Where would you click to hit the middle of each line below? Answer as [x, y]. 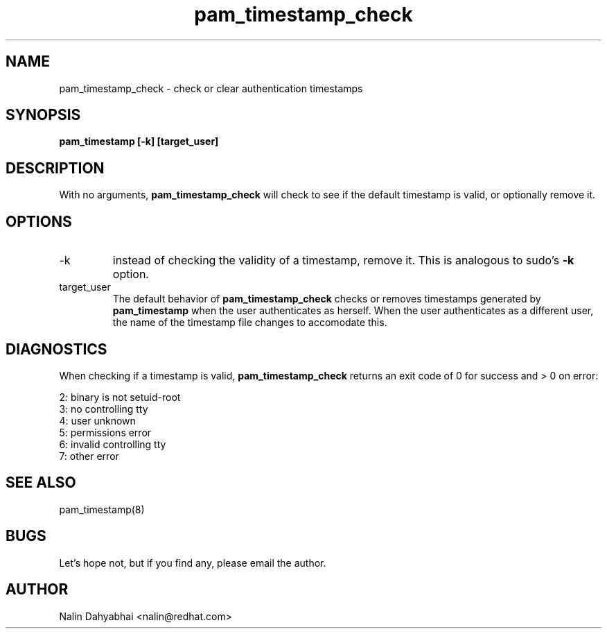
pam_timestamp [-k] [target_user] [139, 142]
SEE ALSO [41, 483]
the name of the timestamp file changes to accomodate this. [250, 323]
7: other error [89, 456]
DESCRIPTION [55, 168]
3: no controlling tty [104, 409]
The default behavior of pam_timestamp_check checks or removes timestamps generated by [327, 299]
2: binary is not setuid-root [120, 397]
